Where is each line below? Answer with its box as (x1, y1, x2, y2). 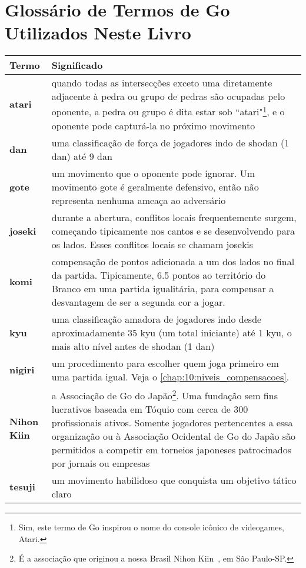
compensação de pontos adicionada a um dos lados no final (51, 254, 295, 268)
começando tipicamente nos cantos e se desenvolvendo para (51, 223, 295, 238)
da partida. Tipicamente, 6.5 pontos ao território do (51, 268, 266, 282)
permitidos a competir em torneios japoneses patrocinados (51, 442, 292, 456)
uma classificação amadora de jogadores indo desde (51, 312, 262, 326)
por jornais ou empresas (51, 456, 150, 470)
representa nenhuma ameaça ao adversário (51, 193, 226, 207)
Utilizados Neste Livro (5, 21, 191, 45)
